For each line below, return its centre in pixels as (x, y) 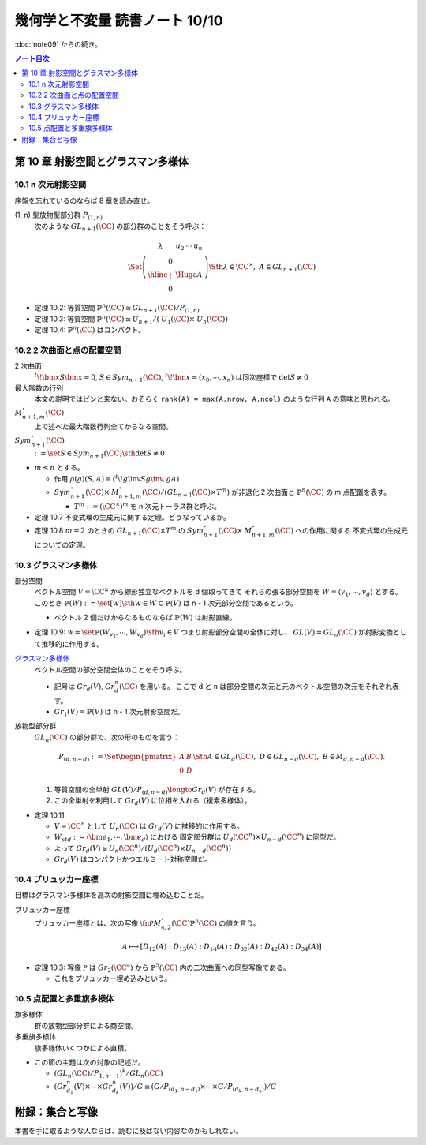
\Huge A (189, 275)
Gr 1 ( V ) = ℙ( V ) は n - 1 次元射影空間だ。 (119, 712)
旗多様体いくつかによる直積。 (83, 1048)
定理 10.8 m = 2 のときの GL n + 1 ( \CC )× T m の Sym (119, 531)
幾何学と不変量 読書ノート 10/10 (119, 21)
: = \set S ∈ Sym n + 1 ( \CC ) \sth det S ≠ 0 (99, 455)
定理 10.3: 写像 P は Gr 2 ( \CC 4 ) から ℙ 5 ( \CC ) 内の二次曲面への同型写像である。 (162, 968)
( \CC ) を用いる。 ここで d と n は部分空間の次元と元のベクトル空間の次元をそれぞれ (256, 686)
